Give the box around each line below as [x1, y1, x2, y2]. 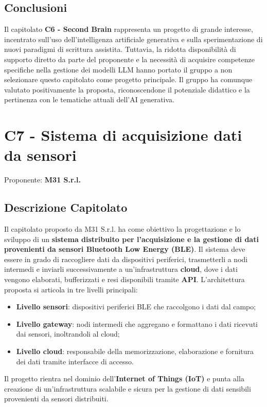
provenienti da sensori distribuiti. [4, 393, 109, 404]
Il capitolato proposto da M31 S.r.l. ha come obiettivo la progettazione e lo [4, 224, 241, 234]
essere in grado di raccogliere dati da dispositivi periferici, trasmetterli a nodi [4, 253, 248, 264]
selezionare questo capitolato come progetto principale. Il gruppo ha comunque [4, 74, 253, 85]
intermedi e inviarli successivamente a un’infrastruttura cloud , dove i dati [4, 264, 238, 274]
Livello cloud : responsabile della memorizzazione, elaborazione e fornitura [16, 346, 254, 356]
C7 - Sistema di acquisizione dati [4, 124, 242, 145]
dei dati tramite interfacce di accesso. [16, 356, 134, 366]
